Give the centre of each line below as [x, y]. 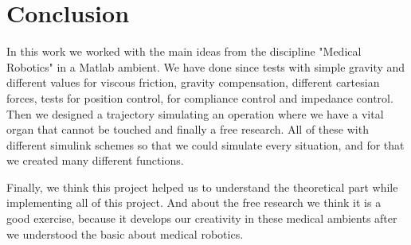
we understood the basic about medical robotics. [125, 233]
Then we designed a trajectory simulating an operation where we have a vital [195, 113]
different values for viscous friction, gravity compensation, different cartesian [193, 82]
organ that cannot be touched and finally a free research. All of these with [188, 129]
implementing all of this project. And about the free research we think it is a [194, 202]
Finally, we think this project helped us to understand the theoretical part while [202, 187]
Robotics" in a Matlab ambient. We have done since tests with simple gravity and [206, 66]
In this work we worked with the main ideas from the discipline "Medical [184, 51]
